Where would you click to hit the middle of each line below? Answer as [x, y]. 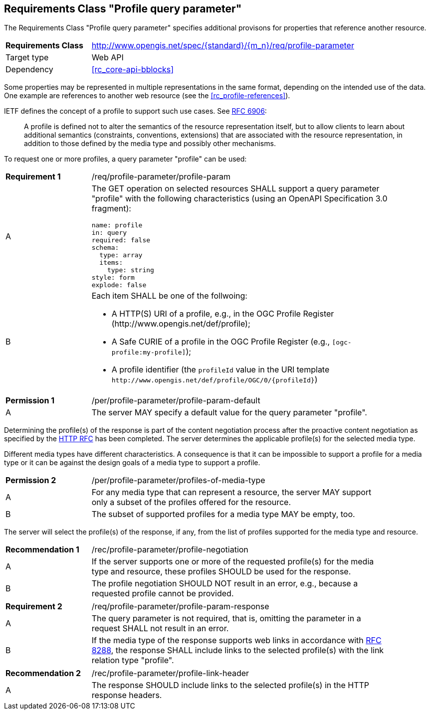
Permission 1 [30, 401]
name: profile [117, 225]
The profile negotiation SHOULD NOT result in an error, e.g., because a [225, 584]
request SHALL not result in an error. [160, 628]
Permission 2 [31, 480]
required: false [121, 240]
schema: [105, 248]
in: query [109, 233]
